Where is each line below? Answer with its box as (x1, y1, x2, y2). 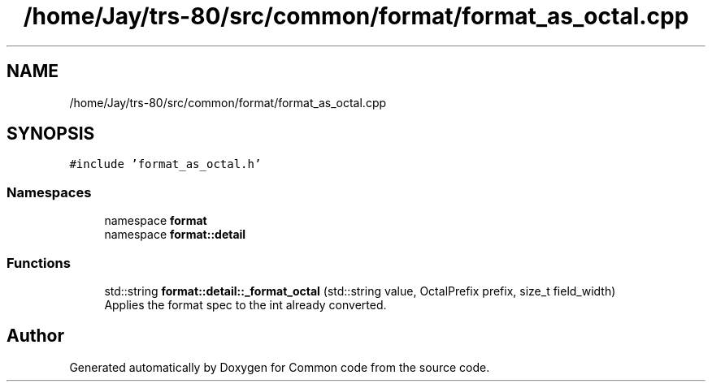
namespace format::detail (104, 227, 246, 242)
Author (7, 325, 64, 347)
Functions (7, 254, 71, 271)
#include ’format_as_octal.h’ (69, 157, 262, 171)
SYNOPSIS (7, 123, 95, 144)
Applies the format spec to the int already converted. (104, 297, 387, 312)
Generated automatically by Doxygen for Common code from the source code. (69, 360, 490, 374)
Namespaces (7, 183, 92, 200)
